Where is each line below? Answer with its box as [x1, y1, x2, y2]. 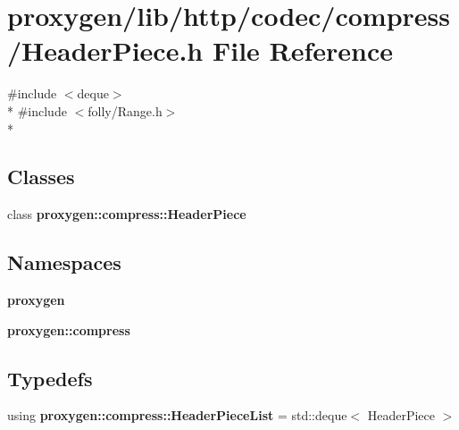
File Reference [212, 32, 394, 69]
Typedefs [7, 364, 93, 392]
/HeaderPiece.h [7, 32, 204, 69]
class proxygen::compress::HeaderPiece [7, 205, 246, 223]
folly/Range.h [88, 101, 163, 120]
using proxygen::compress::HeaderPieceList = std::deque [7, 406, 347, 425]
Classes [7, 163, 75, 190]
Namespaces [7, 249, 121, 276]
